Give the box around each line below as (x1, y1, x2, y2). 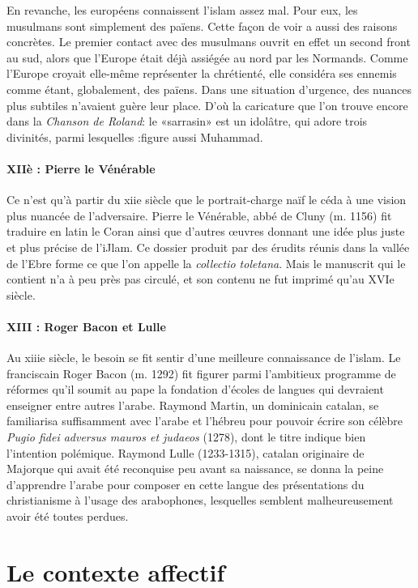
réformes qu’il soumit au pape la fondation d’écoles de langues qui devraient (6, 381, 384, 398)
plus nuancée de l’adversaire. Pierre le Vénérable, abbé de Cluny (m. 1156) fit (6, 207, 392, 224)
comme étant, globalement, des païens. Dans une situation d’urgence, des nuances (6, 80, 412, 97)
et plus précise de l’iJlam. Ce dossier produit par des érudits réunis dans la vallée (6, 238, 410, 255)
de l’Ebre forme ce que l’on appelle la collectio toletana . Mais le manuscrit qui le (6, 254, 406, 271)
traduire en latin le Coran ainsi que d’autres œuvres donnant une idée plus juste (6, 223, 405, 240)
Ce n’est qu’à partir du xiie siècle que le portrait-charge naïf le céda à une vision (6, 191, 407, 208)
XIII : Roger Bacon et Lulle (6, 317, 166, 334)
